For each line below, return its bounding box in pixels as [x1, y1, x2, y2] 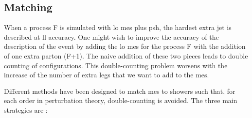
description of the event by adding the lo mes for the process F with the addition [4, 41, 246, 51]
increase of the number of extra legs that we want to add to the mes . [4, 70, 209, 80]
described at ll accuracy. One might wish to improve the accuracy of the [4, 31, 219, 42]
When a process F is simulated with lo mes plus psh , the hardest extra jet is [4, 22, 232, 32]
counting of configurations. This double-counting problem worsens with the [4, 60, 228, 70]
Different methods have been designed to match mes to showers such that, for [4, 86, 235, 96]
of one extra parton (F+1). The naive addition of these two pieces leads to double [4, 50, 248, 60]
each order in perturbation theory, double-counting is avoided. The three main [4, 95, 237, 105]
